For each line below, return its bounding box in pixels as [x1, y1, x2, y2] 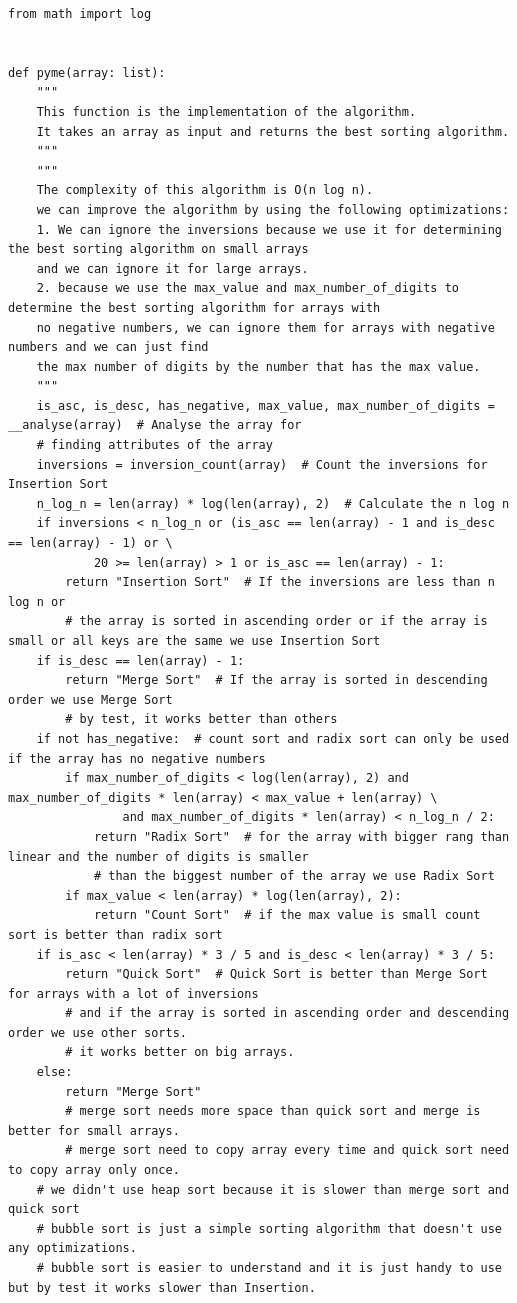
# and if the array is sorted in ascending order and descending [65, 1006, 510, 1021]
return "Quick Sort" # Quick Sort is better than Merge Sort [65, 967, 488, 982]
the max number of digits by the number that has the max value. [36, 359, 481, 374]
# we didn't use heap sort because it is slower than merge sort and [36, 1182, 510, 1197]
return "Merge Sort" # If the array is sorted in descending [65, 673, 488, 688]
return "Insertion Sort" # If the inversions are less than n [65, 575, 495, 590]
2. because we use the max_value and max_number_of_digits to [36, 281, 460, 296]
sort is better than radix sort [8, 927, 223, 942]
